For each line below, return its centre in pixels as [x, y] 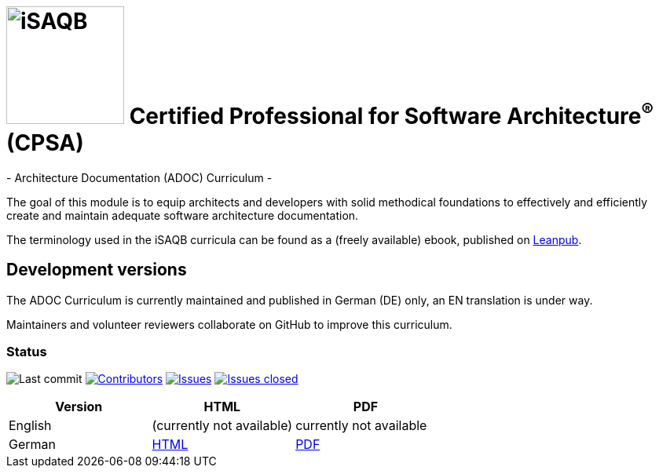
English [30, 426]
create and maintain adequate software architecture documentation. [183, 215]
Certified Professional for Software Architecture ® [391, 113]
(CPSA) [45, 143]
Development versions [97, 270]
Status [27, 351]
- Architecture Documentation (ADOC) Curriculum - [139, 177]
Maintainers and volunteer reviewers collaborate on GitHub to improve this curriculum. [229, 324]
